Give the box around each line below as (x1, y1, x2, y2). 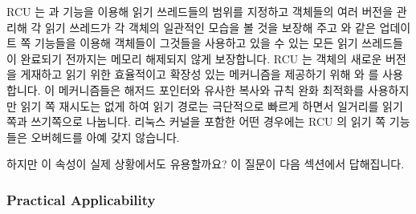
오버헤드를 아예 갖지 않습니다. (31, 128, 180, 145)
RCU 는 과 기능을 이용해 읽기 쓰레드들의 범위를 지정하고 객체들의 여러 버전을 (6, 3, 394, 19)
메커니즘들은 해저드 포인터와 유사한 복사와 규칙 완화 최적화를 (58, 81, 365, 98)
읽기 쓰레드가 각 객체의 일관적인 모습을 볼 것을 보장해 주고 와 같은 (44, 18, 376, 35)
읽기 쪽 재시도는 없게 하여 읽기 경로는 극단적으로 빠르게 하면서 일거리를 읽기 (20, 97, 403, 114)
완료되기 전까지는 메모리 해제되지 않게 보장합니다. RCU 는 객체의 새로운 (20, 50, 382, 67)
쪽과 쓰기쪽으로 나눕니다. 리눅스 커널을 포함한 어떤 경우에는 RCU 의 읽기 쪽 (6, 113, 386, 130)
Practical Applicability (6, 189, 156, 209)
